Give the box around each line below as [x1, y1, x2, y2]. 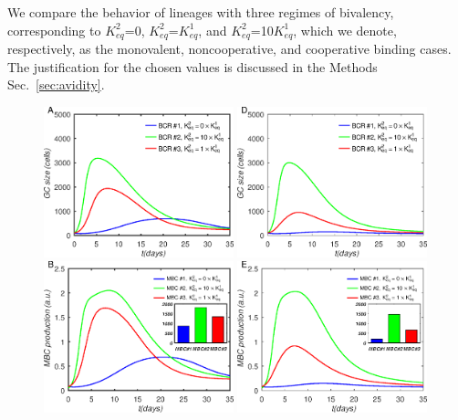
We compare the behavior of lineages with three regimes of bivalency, [7, 3, 394, 21]
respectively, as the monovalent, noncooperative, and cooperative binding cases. [7, 39, 452, 58]
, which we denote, [293, 20, 397, 39]
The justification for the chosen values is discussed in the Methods [7, 57, 378, 76]
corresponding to [7, 20, 101, 39]
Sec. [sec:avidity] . [7, 75, 105, 94]
